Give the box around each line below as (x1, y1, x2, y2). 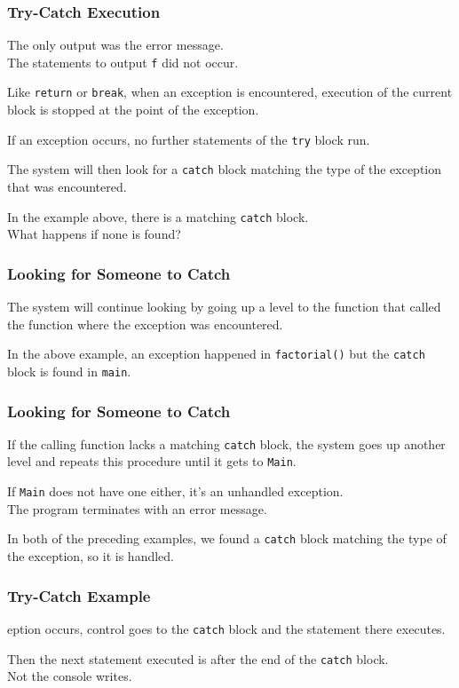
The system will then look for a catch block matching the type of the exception (7, 160, 442, 178)
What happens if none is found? (7, 225, 181, 243)
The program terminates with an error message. (7, 499, 267, 518)
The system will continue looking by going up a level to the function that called (7, 297, 441, 316)
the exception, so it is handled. (7, 547, 174, 565)
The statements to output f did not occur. (7, 52, 239, 71)
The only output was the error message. (7, 36, 224, 54)
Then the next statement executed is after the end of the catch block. (7, 649, 389, 668)
